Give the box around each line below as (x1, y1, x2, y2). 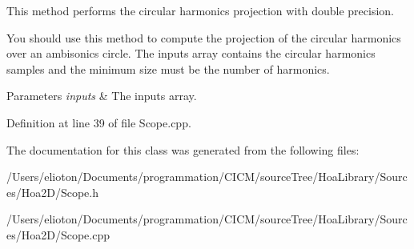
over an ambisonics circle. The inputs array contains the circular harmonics (6, 45, 376, 62)
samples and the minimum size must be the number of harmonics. (6, 60, 330, 77)
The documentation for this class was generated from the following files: (6, 141, 360, 158)
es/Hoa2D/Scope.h (6, 183, 98, 200)
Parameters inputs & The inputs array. (6, 87, 197, 104)
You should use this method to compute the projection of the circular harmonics (6, 29, 401, 46)
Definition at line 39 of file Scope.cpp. (6, 114, 191, 131)
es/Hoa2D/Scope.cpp (6, 226, 110, 243)
